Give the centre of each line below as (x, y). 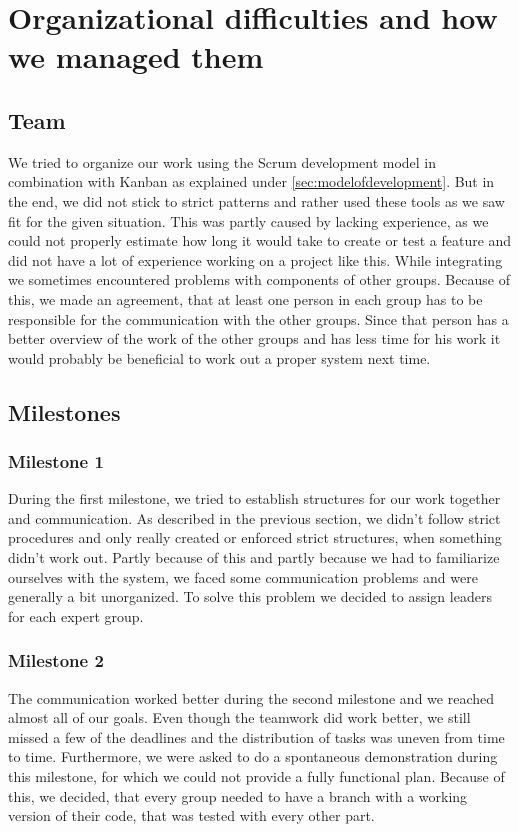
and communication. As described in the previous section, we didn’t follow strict (254, 517)
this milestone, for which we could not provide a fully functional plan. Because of (256, 776)
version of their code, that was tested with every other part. (191, 815)
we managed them (136, 56)
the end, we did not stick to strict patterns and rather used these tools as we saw (256, 200)
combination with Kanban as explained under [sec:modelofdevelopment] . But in (251, 181)
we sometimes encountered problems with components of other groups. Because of (259, 279)
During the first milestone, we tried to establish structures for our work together (254, 498)
